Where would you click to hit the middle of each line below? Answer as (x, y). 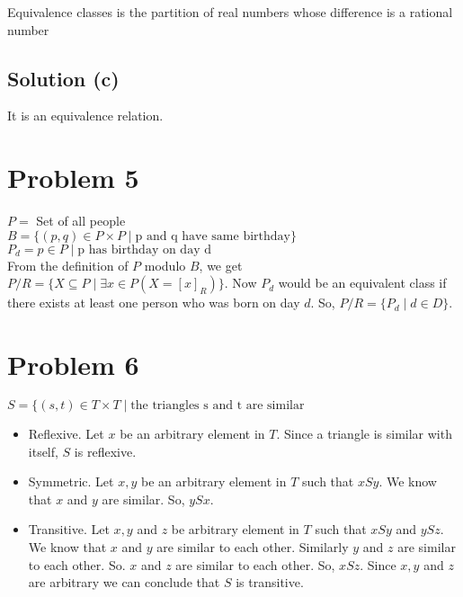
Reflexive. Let (66, 434)
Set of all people (81, 221)
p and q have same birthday (213, 236)
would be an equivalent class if (362, 283)
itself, (43, 451)
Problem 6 (73, 365)
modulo (165, 265)
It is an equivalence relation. (85, 116)
